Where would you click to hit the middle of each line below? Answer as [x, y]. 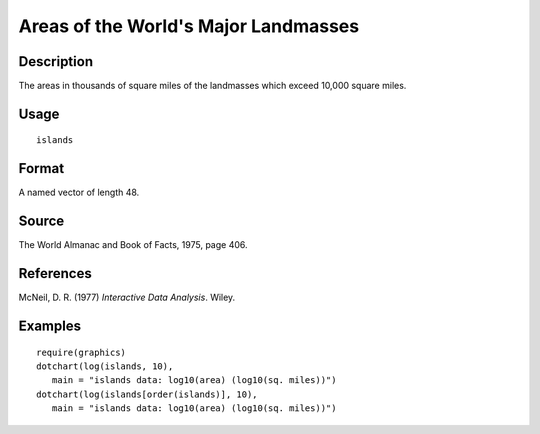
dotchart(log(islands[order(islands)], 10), [147, 394]
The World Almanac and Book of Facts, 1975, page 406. [133, 245]
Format [41, 168]
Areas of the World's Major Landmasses [189, 26]
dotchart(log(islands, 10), [105, 366]
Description [56, 61]
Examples [50, 326]
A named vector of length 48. [79, 192]
